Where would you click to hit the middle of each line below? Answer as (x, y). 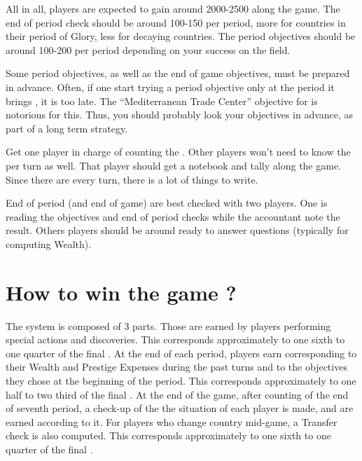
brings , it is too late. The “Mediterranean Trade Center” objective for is (162, 101)
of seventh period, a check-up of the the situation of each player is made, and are (180, 408)
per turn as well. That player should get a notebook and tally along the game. (174, 165)
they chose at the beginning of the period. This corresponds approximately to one (181, 380)
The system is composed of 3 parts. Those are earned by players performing (168, 325)
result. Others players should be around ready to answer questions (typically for (177, 230)
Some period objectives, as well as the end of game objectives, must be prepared (178, 73)
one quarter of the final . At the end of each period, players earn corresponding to (181, 353)
